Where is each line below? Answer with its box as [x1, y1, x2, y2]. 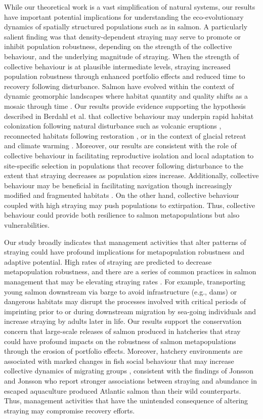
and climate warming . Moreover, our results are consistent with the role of [4, 140, 237, 151]
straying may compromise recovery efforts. [4, 405, 135, 415]
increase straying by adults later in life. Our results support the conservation [4, 316, 242, 326]
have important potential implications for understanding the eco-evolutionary [4, 11, 244, 22]
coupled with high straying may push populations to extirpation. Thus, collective [4, 199, 255, 210]
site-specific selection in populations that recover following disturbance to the [4, 160, 244, 171]
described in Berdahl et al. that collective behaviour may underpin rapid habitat [4, 110, 254, 121]
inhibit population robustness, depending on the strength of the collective [4, 41, 232, 52]
